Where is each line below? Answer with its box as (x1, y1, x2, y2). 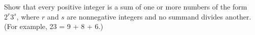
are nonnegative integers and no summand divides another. (67, 11, 251, 21)
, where (16, 11, 39, 21)
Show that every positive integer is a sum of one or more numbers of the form (4, 1, 247, 11)
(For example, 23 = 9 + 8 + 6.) (4, 21, 104, 31)
